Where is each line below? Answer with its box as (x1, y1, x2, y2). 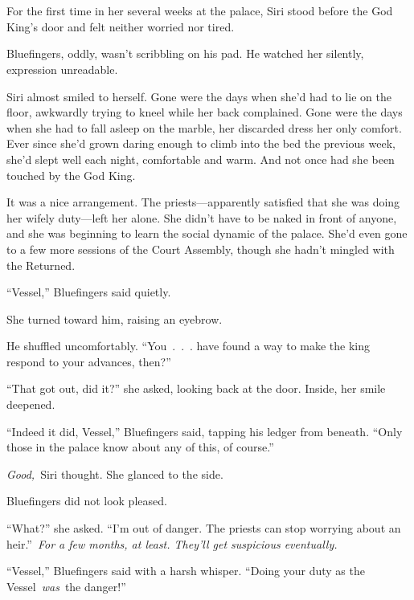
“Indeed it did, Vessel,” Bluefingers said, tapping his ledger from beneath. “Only (6, 422, 403, 439)
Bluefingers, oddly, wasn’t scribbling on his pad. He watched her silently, (6, 45, 364, 62)
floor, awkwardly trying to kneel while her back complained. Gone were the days (6, 104, 403, 120)
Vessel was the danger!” (6, 578, 126, 594)
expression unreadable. (6, 60, 118, 77)
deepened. (6, 396, 55, 413)
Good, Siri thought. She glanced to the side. (6, 465, 223, 482)
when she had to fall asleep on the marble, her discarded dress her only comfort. (6, 119, 402, 136)
